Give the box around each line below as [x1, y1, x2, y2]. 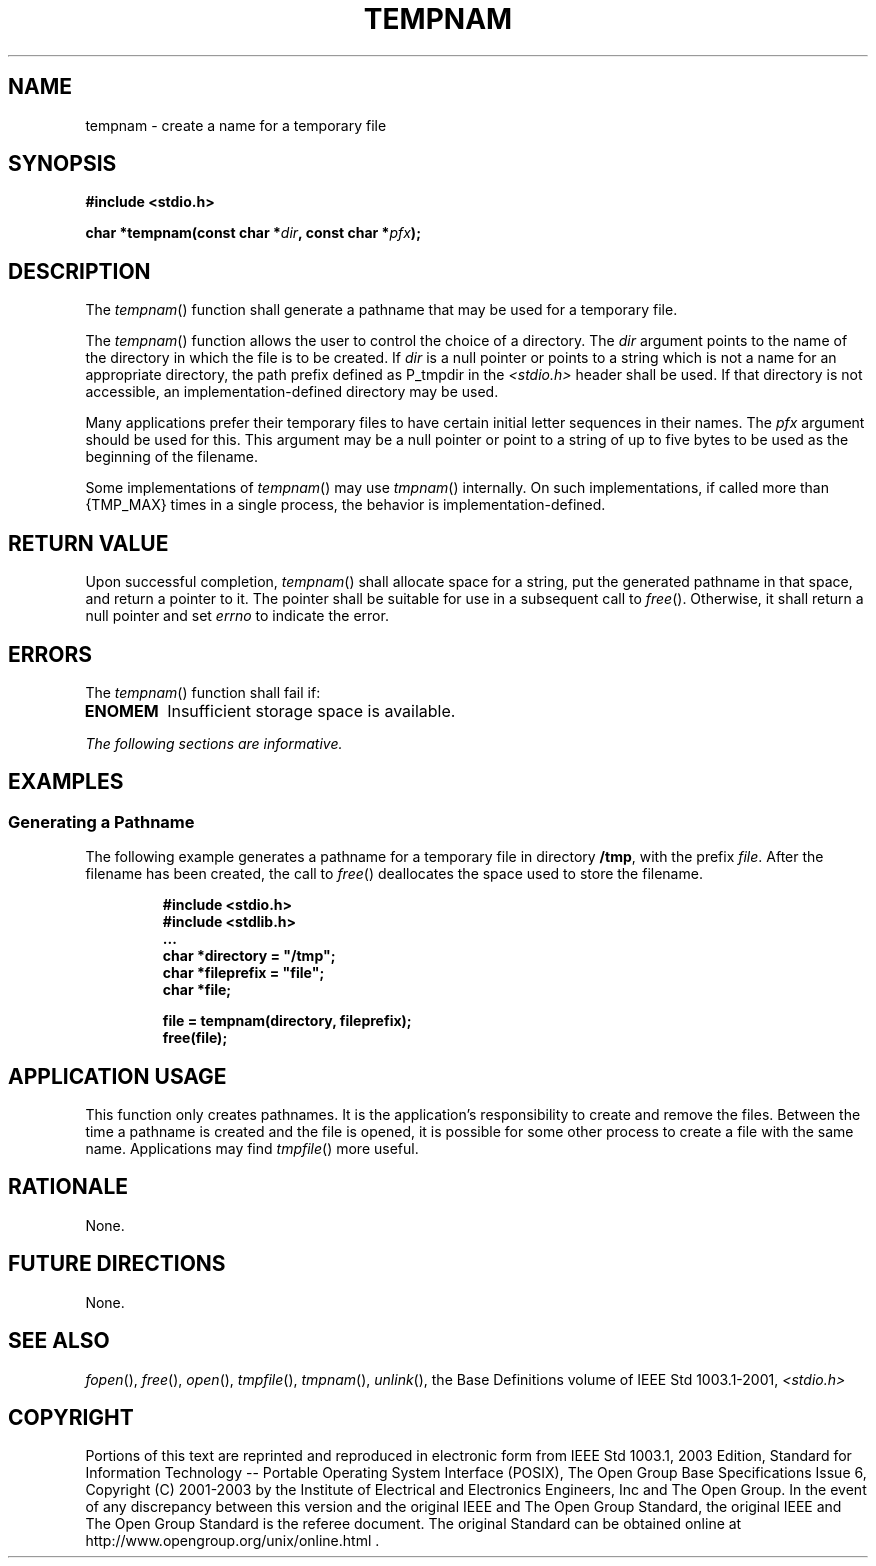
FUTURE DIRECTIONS [8, 1251, 226, 1277]
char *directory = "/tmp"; [162, 947, 336, 965]
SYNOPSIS [8, 151, 117, 177]
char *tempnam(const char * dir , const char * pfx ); [85, 224, 421, 242]
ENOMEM [84, 700, 159, 721]
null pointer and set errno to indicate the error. [85, 607, 389, 625]
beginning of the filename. [85, 448, 259, 466]
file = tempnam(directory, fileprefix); [162, 1012, 412, 1030]
